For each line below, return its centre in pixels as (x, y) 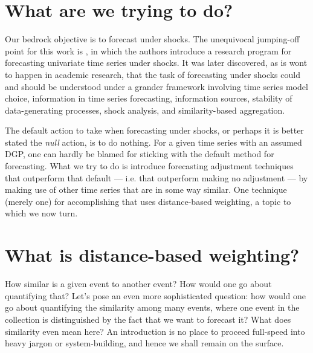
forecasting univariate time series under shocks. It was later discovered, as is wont (156, 63)
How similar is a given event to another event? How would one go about (138, 284)
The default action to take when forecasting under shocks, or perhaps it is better (154, 130)
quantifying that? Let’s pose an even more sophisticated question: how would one (156, 295)
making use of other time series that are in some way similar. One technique (146, 189)
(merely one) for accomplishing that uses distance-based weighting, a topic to (148, 201)
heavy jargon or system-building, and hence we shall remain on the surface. (144, 343)
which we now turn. (41, 213)
